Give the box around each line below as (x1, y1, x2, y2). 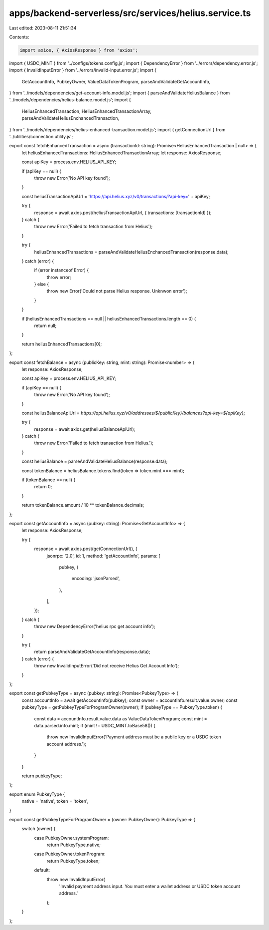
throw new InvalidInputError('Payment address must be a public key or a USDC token (46, 734, 221, 740)
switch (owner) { (21, 826, 56, 832)
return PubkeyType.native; (46, 842, 101, 848)
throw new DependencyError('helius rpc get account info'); (34, 623, 155, 629)
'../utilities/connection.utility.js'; (9, 134, 73, 140)
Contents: (9, 34, 29, 40)
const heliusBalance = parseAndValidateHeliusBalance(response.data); (21, 458, 168, 464)
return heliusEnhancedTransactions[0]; (21, 341, 102, 347)
